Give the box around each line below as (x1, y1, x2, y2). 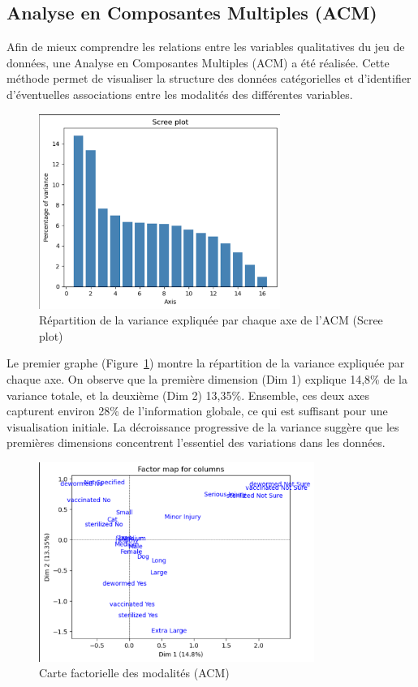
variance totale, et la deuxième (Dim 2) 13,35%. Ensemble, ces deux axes (6, 386, 370, 403)
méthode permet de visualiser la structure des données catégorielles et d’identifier (6, 70, 412, 87)
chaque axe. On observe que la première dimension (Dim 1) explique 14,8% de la (6, 370, 407, 387)
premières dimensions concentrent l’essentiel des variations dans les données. (6, 434, 386, 451)
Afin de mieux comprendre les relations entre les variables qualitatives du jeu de (6, 38, 405, 55)
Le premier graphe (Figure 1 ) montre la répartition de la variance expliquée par (6, 354, 405, 371)
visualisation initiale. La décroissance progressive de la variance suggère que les (6, 418, 399, 435)
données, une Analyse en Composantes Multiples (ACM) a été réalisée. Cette (6, 54, 390, 71)
